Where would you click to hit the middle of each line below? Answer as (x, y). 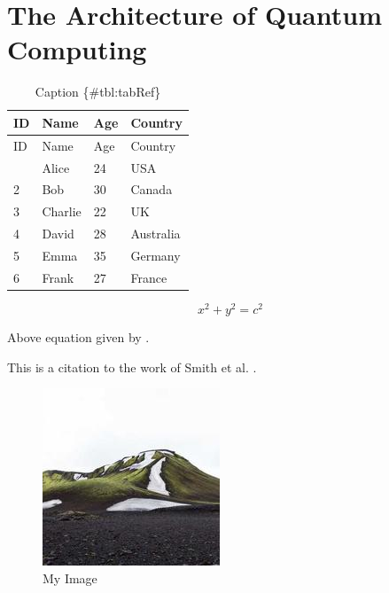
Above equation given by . (78, 336)
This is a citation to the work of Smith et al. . (132, 367)
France (149, 277)
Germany (156, 255)
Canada (152, 189)
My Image (70, 577)
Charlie (62, 211)
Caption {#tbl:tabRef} (98, 92)
